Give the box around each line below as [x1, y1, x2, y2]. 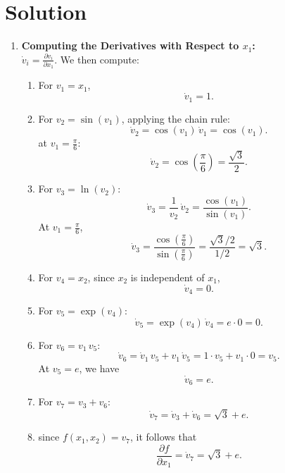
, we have [79, 360, 120, 375]
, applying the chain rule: [121, 111, 230, 125]
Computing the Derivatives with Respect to [21, 38, 239, 53]
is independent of [130, 269, 205, 284]
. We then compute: [54, 51, 139, 66]
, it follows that [130, 429, 197, 444]
